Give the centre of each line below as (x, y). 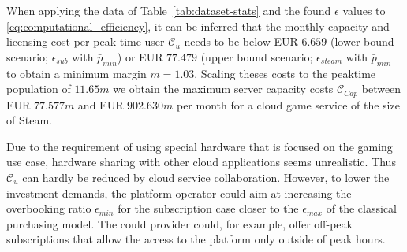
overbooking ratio (49, 208)
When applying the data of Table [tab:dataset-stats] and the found (169, 10)
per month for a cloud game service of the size (288, 104)
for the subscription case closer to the (208, 208)
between (381, 89)
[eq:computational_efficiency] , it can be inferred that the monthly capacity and (198, 26)
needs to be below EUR (241, 41)
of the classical (361, 208)
